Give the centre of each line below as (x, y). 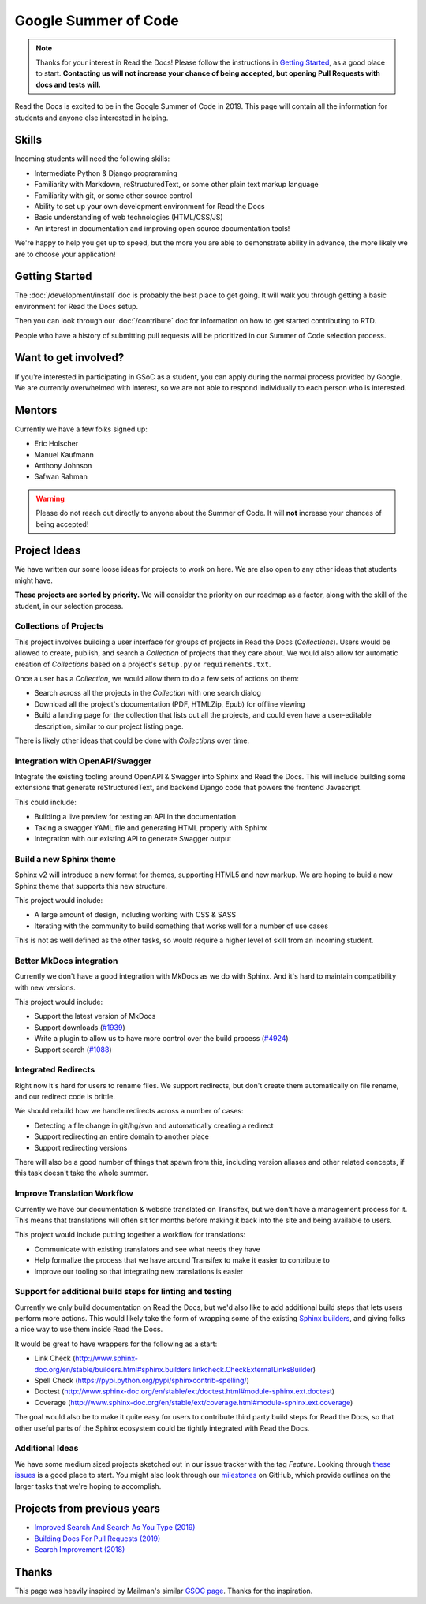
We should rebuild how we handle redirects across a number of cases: (129, 1111)
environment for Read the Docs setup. (77, 306)
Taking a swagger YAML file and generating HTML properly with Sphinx (151, 827)
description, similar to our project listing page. (109, 726)
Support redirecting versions (81, 1147)
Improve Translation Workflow (74, 1193)
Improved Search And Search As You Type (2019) (115, 1528)
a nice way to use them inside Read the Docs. (89, 1330)
